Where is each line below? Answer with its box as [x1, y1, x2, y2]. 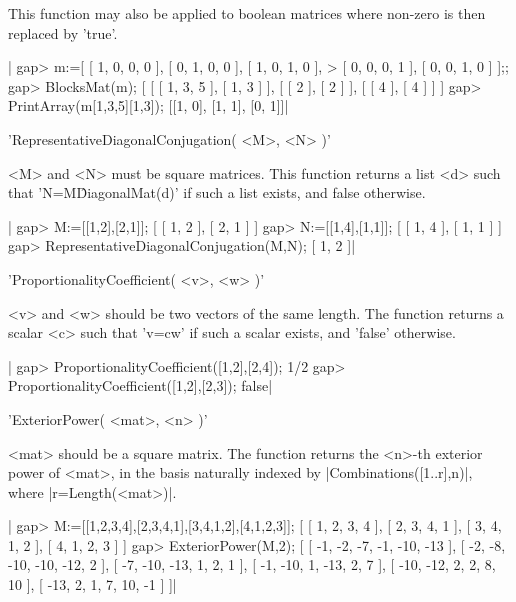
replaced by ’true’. [8, 22, 118, 43]
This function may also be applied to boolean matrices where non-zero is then [8, 3, 486, 23]
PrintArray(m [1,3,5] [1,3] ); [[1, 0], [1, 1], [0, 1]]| [8, 95, 289, 116]
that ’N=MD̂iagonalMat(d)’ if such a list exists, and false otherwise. [8, 182, 426, 203]
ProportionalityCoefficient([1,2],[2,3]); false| [8, 375, 273, 396]
